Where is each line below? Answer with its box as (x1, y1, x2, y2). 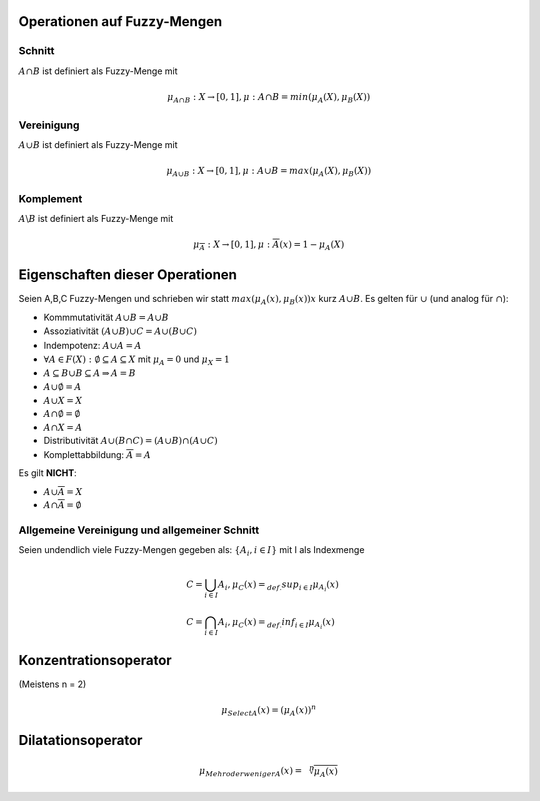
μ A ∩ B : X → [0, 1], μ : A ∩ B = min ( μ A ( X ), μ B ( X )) (166, 91, 371, 105)
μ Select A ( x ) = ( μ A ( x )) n (221, 703, 317, 718)
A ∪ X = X (43, 395, 83, 406)
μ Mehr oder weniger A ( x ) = (198, 765, 303, 779)
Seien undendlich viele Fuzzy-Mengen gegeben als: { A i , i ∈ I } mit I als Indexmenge (18, 544, 365, 559)
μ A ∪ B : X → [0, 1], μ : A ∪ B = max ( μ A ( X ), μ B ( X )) (166, 165, 372, 179)
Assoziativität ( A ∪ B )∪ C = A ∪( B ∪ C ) (43, 325, 198, 337)
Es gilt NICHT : (18, 467, 77, 479)
